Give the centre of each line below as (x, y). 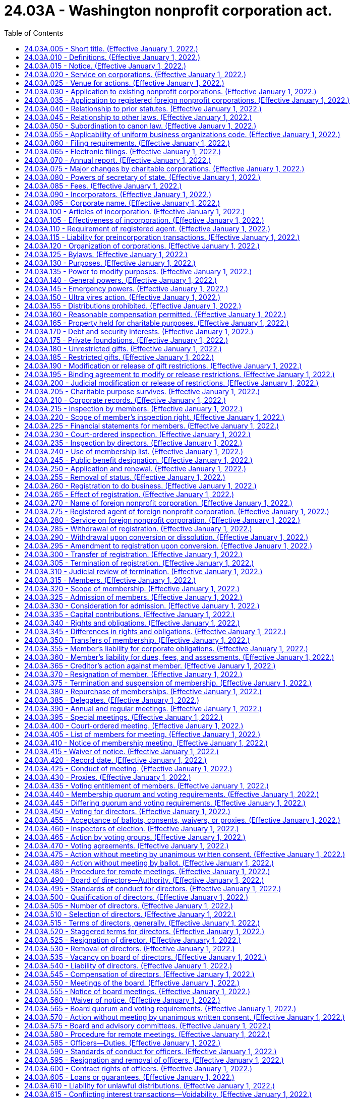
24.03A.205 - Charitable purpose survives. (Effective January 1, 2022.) (142, 391)
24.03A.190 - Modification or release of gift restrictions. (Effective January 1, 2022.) (163, 365)
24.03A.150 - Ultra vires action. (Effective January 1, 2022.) (123, 297)
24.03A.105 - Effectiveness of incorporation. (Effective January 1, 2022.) (144, 220)
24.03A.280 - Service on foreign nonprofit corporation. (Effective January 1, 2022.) (162, 520)
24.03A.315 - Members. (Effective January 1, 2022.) (110, 580)
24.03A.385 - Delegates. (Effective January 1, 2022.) (112, 700)
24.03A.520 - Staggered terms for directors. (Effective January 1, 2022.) (144, 931)
